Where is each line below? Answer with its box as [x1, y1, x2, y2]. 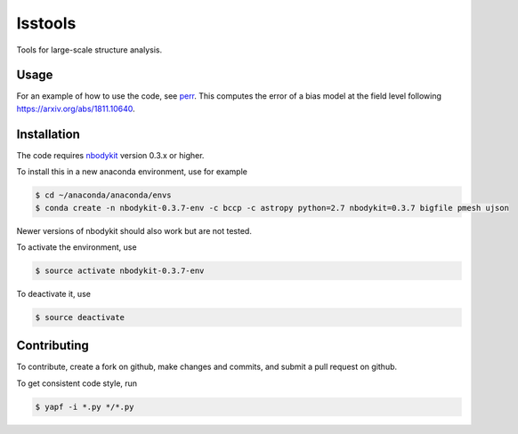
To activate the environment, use [16, 241, 137, 253]
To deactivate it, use [16, 288, 91, 299]
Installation [16, 126, 80, 141]
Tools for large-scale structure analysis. [16, 44, 163, 55]
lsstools [16, 13, 77, 33]
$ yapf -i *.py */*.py [35, 401, 134, 412]
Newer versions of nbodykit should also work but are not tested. [16, 225, 253, 236]
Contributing [16, 338, 89, 353]
